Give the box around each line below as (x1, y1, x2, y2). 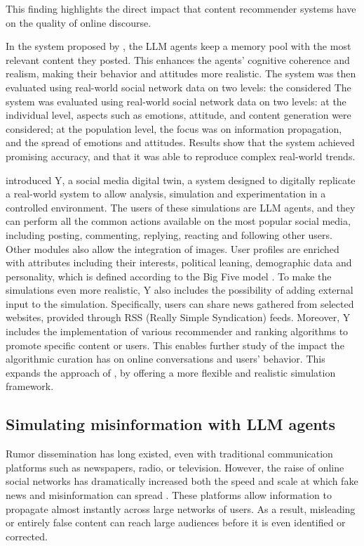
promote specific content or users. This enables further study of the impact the (6, 337, 344, 352)
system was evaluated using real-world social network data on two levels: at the (6, 93, 346, 108)
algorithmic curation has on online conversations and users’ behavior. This (6, 351, 325, 366)
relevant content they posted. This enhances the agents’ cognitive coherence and (6, 52, 350, 67)
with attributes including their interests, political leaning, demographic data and (6, 255, 352, 270)
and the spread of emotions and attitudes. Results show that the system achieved (6, 135, 355, 150)
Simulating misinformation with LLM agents (6, 413, 335, 435)
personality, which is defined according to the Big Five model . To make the (6, 268, 332, 283)
